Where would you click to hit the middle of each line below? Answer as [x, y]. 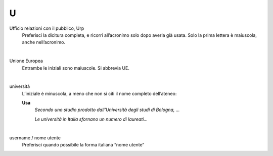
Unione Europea [26, 61]
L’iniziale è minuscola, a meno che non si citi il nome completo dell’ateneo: [99, 93]
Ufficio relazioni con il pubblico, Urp [47, 28]
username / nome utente [35, 138]
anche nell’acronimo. [44, 42]
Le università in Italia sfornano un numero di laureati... [91, 119]
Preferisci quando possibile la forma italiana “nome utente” [83, 145]
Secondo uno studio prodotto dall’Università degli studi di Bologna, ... [107, 110]
